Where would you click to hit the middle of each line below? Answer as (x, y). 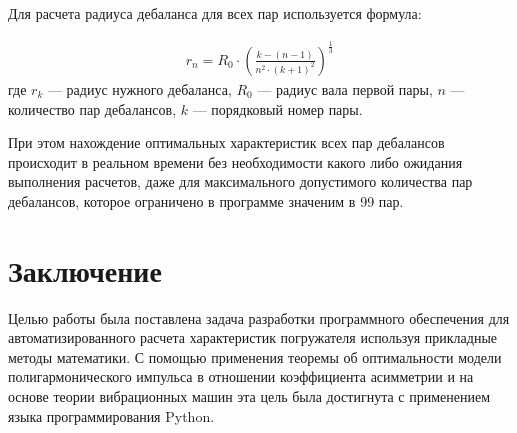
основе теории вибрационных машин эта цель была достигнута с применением (249, 396)
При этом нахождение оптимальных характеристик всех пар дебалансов (226, 142)
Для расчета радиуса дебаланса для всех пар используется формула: (215, 13)
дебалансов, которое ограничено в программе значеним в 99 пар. (206, 200)
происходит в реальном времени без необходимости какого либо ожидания (235, 161)
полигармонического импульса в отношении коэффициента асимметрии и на (241, 376)
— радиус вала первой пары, (345, 88)
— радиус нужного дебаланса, (139, 88)
